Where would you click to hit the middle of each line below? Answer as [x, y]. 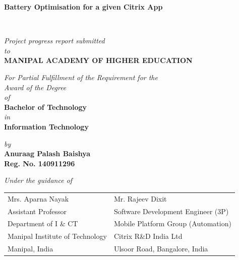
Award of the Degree [35, 87]
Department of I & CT [43, 223]
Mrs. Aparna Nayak [38, 198]
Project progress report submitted [54, 41]
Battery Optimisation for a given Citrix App [83, 7]
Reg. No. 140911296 [40, 163]
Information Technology [46, 126]
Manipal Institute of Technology [57, 236]
